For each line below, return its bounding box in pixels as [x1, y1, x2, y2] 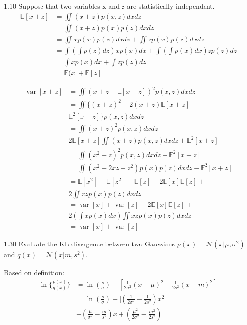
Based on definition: [4, 267, 65, 278]
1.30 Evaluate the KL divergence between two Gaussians [4, 239, 175, 249]
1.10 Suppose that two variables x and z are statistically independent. [4, 1, 215, 11]
